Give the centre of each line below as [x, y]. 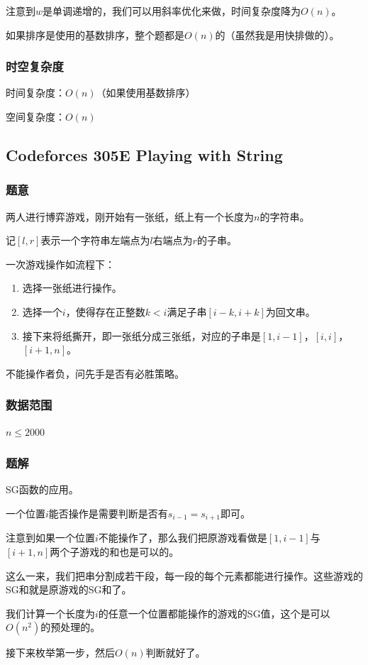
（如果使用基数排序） [146, 93]
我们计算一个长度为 [50, 613]
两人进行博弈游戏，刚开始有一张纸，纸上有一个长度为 [130, 216]
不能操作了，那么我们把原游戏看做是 [183, 538]
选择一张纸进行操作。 [72, 288]
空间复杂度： [35, 116]
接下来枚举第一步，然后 [60, 653]
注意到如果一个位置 [50, 538]
